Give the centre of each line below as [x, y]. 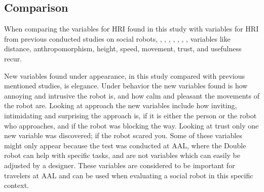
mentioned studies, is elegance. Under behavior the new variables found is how [126, 86]
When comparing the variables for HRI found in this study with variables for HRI [131, 29]
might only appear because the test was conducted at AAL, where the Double [125, 145]
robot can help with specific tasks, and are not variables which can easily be [122, 155]
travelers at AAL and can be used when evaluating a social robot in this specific [129, 175]
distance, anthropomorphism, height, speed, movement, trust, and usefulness [123, 49]
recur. [13, 58]
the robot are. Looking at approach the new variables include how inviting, [121, 105]
